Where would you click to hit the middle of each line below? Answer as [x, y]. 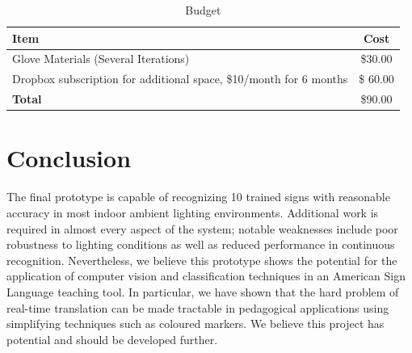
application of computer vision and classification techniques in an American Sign [206, 276]
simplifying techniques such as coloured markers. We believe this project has [195, 324]
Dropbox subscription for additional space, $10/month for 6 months [180, 79]
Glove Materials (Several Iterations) [101, 59]
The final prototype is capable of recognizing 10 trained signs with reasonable [198, 197]
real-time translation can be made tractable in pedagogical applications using [198, 307]
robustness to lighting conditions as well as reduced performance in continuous [201, 244]
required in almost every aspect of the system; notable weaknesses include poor [202, 228]
